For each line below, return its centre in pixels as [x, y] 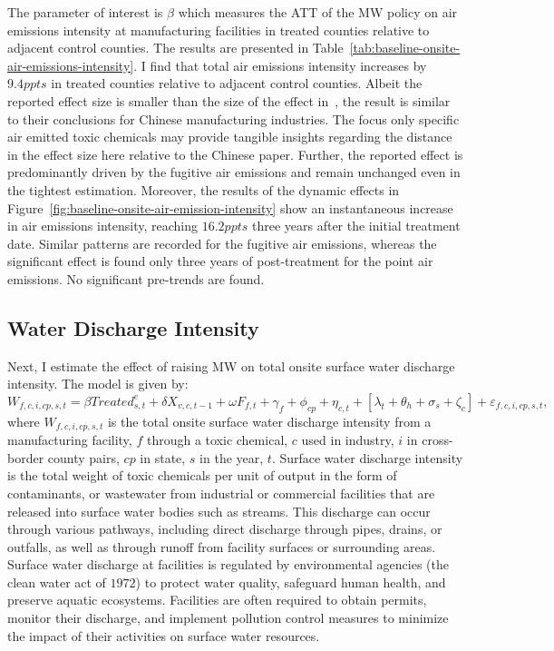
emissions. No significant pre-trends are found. [136, 278]
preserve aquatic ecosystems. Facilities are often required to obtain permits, [217, 600]
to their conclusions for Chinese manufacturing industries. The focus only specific [233, 118]
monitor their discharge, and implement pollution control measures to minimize [228, 618]
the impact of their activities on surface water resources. [164, 635]
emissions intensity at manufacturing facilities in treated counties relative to [219, 30]
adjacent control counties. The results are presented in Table [175, 48]
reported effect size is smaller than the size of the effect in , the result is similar [229, 100]
